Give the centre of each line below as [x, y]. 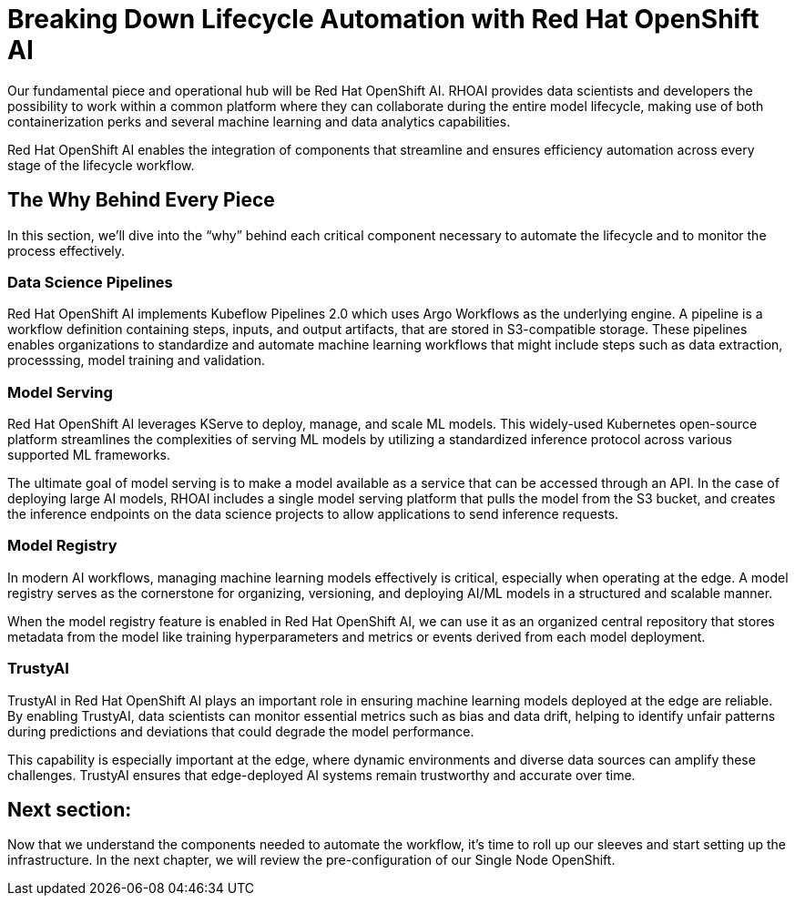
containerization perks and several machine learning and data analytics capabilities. [259, 121]
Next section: [70, 810]
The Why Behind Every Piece [141, 200]
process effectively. [66, 250]
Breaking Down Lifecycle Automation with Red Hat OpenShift [383, 19]
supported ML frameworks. [89, 455]
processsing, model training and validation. [137, 360]
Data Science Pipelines [90, 282]
